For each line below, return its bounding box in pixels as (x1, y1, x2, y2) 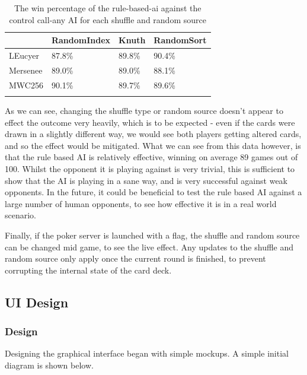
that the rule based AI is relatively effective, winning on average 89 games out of (5, 151, 298, 163)
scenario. (5, 209, 37, 221)
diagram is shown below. (5, 358, 94, 371)
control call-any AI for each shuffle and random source (9, 13, 206, 26)
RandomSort (153, 34, 207, 46)
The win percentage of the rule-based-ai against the (14, 2, 202, 14)
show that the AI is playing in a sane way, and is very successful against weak (5, 174, 287, 186)
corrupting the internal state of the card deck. (5, 263, 172, 276)
